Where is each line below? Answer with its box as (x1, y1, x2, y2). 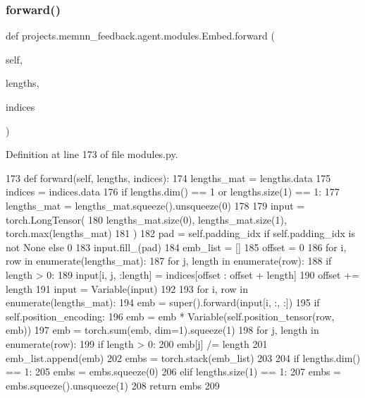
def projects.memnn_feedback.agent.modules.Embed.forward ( (6, 28, 276, 43)
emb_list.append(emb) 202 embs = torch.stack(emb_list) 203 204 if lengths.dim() (6, 350, 361, 365)
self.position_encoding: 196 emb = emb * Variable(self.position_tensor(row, (6, 308, 335, 323)
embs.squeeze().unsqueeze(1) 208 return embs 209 (6, 378, 220, 392)
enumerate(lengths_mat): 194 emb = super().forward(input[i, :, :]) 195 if (6, 295, 320, 310)
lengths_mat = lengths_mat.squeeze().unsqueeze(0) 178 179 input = (6, 198, 305, 212)
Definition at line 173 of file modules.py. (6, 147, 178, 162)
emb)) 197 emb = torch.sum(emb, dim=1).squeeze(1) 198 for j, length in (6, 322, 319, 337)
